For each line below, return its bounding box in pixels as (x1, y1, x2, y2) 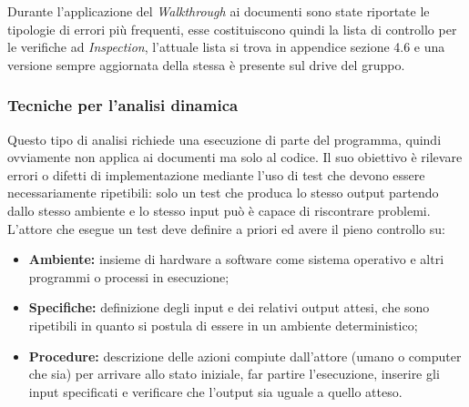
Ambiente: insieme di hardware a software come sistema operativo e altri (28, 249, 444, 269)
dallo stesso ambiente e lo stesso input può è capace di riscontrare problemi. (7, 200, 431, 219)
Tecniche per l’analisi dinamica (7, 94, 239, 117)
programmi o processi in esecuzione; (28, 267, 229, 286)
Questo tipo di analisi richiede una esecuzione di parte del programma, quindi (7, 129, 442, 148)
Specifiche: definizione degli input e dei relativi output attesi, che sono (28, 298, 430, 317)
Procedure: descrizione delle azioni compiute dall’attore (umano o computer (28, 346, 462, 365)
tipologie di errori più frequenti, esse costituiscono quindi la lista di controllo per (7, 19, 457, 38)
